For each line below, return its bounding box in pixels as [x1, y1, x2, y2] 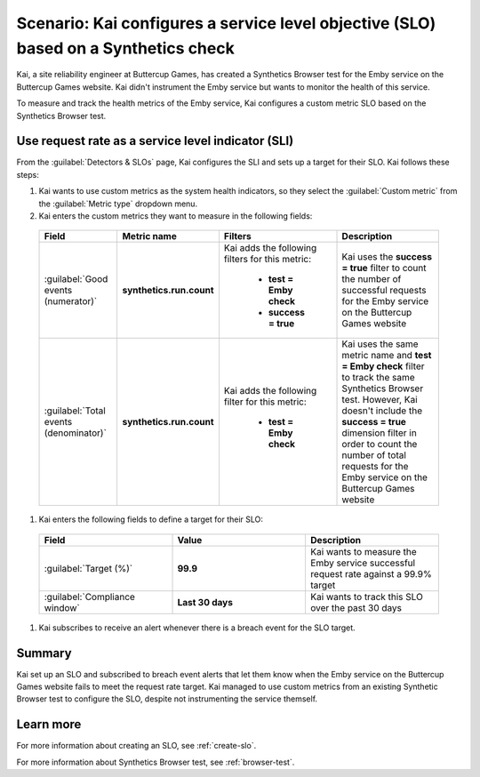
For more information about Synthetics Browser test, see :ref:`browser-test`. [16, 757, 295, 767]
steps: [16, 169, 39, 180]
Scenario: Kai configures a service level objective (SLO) [16, 13, 436, 33]
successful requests [341, 284, 427, 297]
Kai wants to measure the [310, 545, 417, 557]
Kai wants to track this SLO [310, 590, 424, 603]
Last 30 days [177, 596, 233, 608]
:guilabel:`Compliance [44, 590, 135, 603]
